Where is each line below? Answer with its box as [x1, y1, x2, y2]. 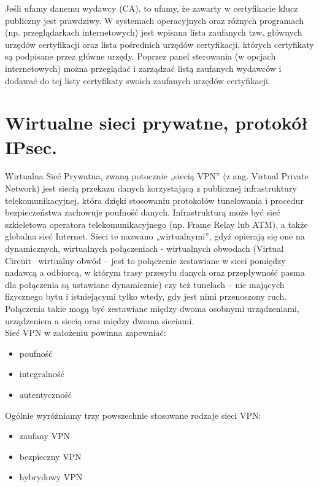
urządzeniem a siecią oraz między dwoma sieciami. [5, 314, 194, 327]
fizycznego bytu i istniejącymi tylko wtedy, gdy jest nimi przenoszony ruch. [5, 290, 287, 303]
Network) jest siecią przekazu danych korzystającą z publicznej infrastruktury [5, 182, 297, 195]
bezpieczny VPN [19, 450, 82, 462]
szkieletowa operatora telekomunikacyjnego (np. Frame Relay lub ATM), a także [5, 217, 308, 230]
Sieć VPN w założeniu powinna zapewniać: [5, 326, 166, 339]
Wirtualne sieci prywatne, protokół [5, 110, 309, 135]
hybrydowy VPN [19, 470, 83, 483]
